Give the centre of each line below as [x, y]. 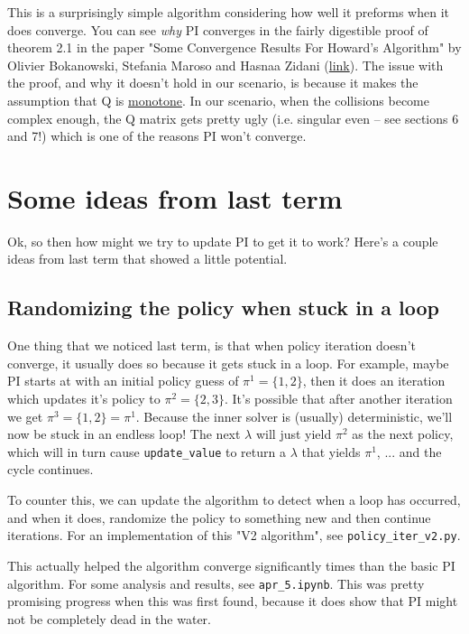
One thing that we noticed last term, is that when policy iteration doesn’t [212, 345]
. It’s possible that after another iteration [338, 399]
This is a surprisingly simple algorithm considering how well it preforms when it [228, 12]
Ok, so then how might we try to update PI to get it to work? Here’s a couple [223, 241]
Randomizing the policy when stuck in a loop [224, 308]
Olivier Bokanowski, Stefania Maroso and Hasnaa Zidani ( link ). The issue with [225, 65]
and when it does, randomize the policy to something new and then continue [219, 517]
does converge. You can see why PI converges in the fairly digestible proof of [218, 29]
